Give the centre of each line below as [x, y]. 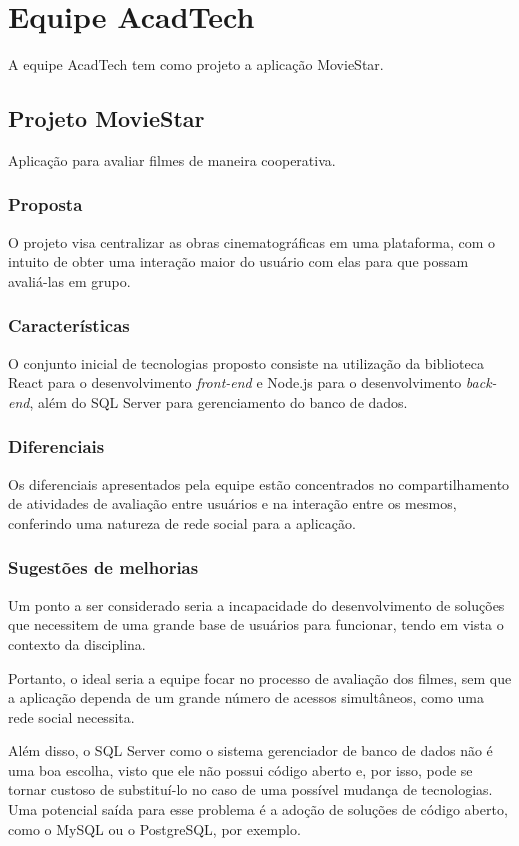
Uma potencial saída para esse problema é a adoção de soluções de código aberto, [258, 809]
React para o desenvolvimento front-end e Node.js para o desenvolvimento [235, 382]
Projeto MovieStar [106, 118]
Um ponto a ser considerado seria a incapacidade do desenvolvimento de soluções [256, 604]
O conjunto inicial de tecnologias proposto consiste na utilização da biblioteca [246, 362]
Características [69, 325]
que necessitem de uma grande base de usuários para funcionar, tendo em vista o [256, 624]
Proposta [45, 204]
